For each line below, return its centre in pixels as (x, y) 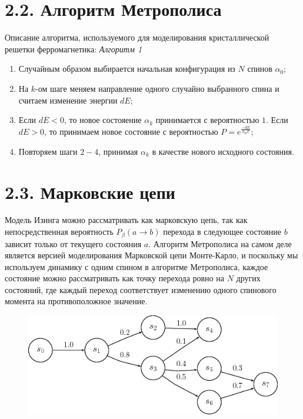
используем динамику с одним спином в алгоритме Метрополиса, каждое (136, 266)
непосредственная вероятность (59, 232)
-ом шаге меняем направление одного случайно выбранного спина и (157, 88)
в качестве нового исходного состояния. (223, 151)
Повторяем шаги (48, 151)
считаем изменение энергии (68, 100)
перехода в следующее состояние (222, 232)
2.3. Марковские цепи (90, 192)
